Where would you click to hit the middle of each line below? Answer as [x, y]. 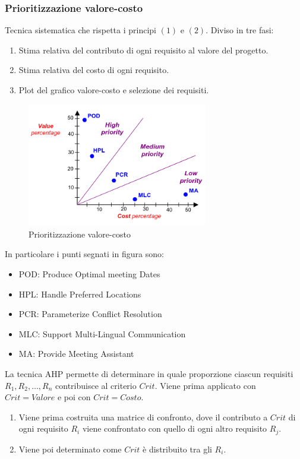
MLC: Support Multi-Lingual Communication [102, 333]
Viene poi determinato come [70, 449]
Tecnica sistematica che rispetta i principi [81, 30]
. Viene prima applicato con [205, 385]
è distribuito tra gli [177, 449]
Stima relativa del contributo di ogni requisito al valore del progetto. [143, 50]
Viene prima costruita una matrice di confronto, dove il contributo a [143, 417]
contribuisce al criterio [96, 385]
